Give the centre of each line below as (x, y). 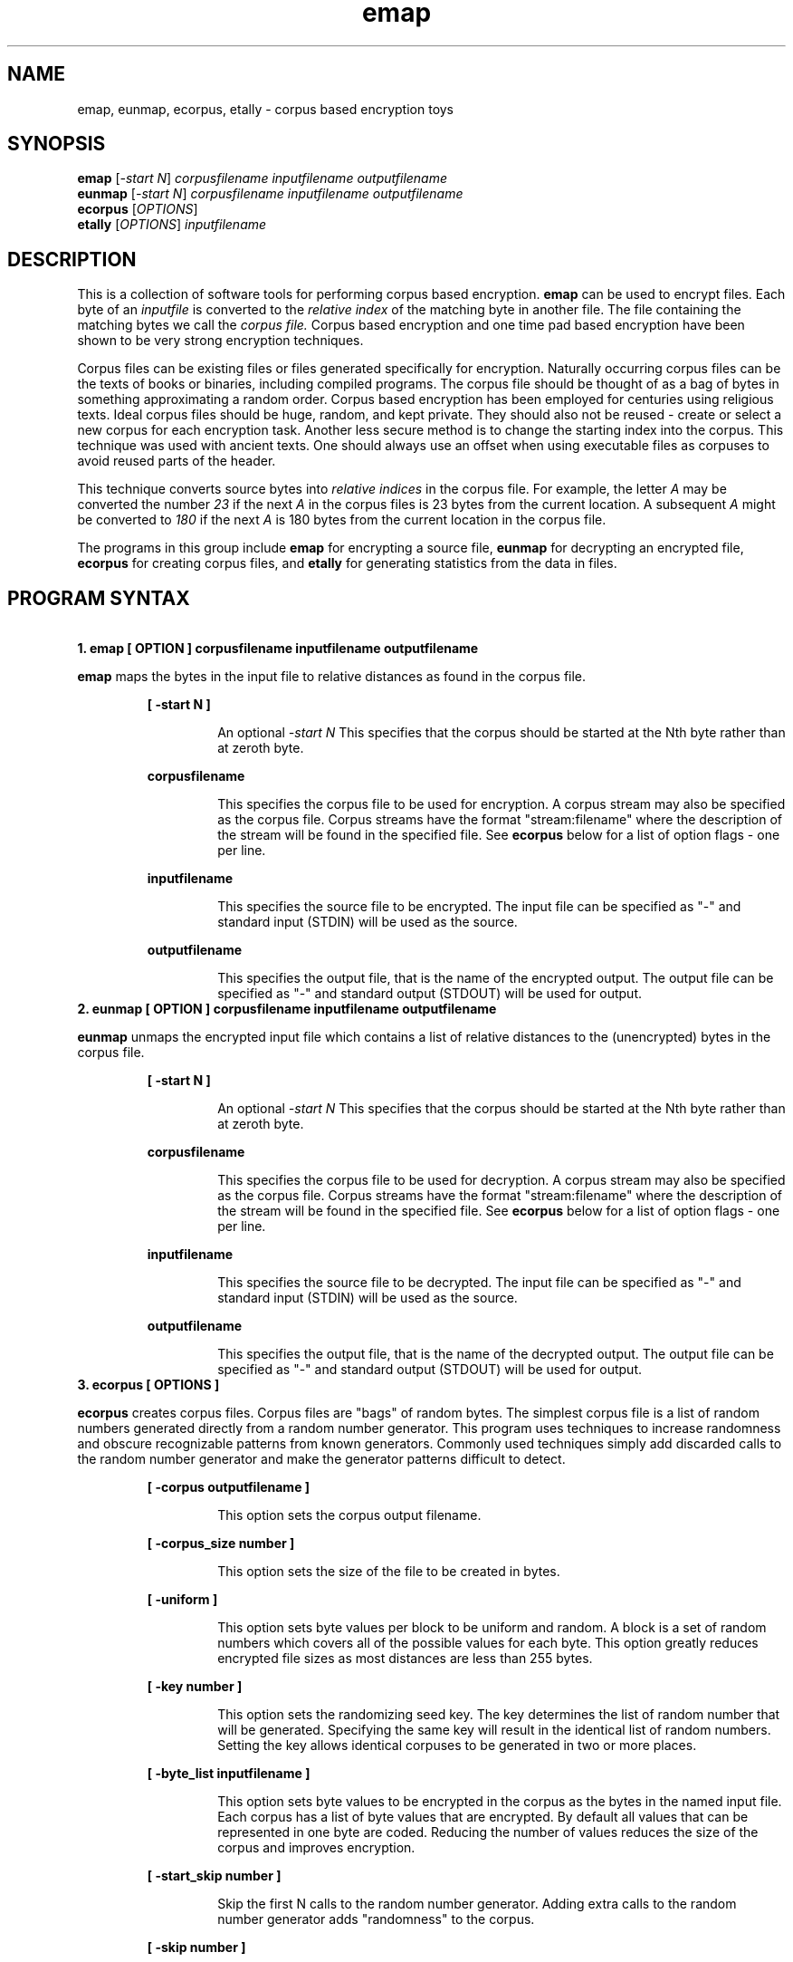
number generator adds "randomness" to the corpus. (376, 1919)
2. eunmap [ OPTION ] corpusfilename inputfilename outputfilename (287, 1009)
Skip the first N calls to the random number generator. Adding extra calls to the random (477, 1904)
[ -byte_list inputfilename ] (229, 1774)
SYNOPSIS (57, 144)
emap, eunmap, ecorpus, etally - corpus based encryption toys (266, 109)
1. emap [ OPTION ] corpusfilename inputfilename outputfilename (278, 649)
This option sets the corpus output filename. (349, 1515)
